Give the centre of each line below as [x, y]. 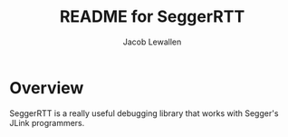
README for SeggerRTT [152, 17]
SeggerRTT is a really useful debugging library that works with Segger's [144, 113]
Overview [47, 88]
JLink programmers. [47, 122]
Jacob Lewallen [152, 42]
